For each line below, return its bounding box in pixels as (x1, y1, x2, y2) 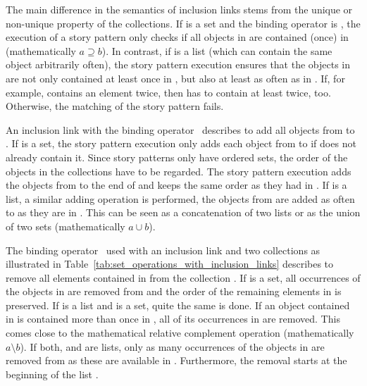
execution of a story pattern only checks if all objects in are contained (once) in (6, 30, 349, 44)
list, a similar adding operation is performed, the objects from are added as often (6, 191, 355, 206)
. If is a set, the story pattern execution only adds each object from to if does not (6, 136, 356, 151)
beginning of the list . (6, 366, 99, 381)
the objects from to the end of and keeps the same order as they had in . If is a (6, 178, 347, 192)
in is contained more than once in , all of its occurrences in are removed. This (6, 311, 340, 326)
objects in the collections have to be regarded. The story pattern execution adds (6, 163, 352, 178)
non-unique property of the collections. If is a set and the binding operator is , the (6, 15, 361, 30)
